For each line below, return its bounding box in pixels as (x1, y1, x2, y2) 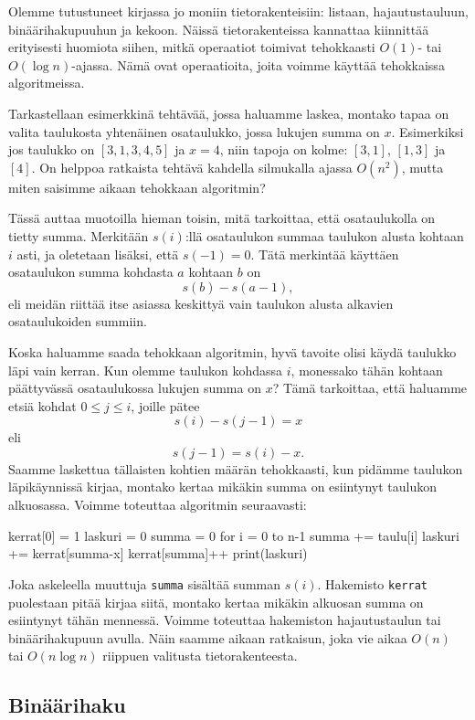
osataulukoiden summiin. (8, 312, 147, 331)
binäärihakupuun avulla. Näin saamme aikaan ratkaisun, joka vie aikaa (8, 628, 407, 647)
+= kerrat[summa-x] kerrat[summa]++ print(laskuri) (8, 544, 308, 563)
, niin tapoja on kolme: (219, 140, 348, 159)
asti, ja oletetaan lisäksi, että (16, 244, 179, 263)
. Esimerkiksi (391, 122, 464, 141)
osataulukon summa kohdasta (8, 262, 174, 281)
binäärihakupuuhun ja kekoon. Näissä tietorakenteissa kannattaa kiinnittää (8, 19, 429, 38)
